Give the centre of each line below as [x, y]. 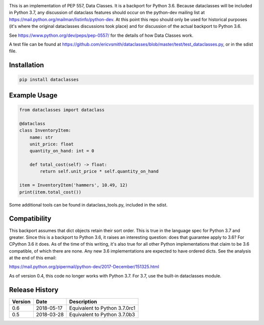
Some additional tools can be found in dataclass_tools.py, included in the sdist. [88, 205]
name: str [41, 137]
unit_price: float [52, 144]
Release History [34, 290]
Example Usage [33, 95]
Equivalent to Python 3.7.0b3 [102, 314]
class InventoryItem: [45, 130]
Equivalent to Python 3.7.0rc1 [102, 308]
